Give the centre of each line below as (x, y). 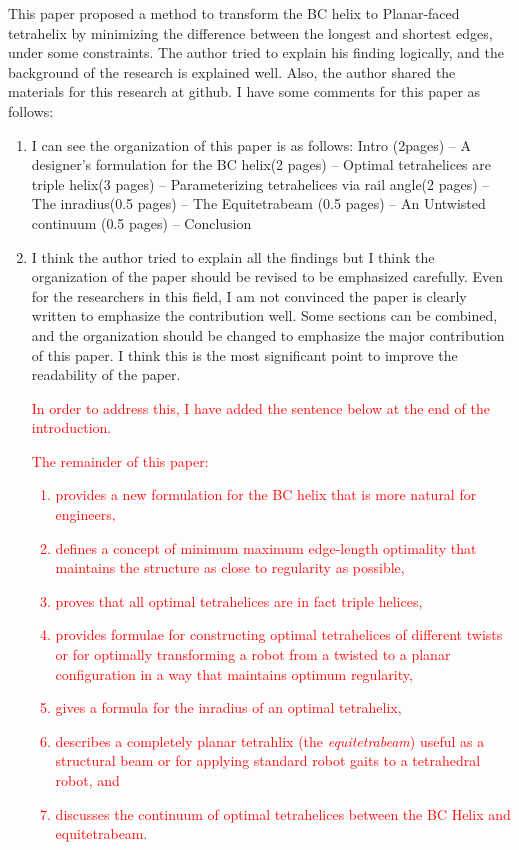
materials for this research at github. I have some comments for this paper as (244, 91)
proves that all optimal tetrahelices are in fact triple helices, (239, 600)
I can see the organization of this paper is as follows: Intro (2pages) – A (251, 144)
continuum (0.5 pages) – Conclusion (141, 222)
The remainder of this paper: (120, 460)
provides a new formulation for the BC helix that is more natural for (266, 494)
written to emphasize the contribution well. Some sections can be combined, (264, 315)
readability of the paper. (106, 374)
